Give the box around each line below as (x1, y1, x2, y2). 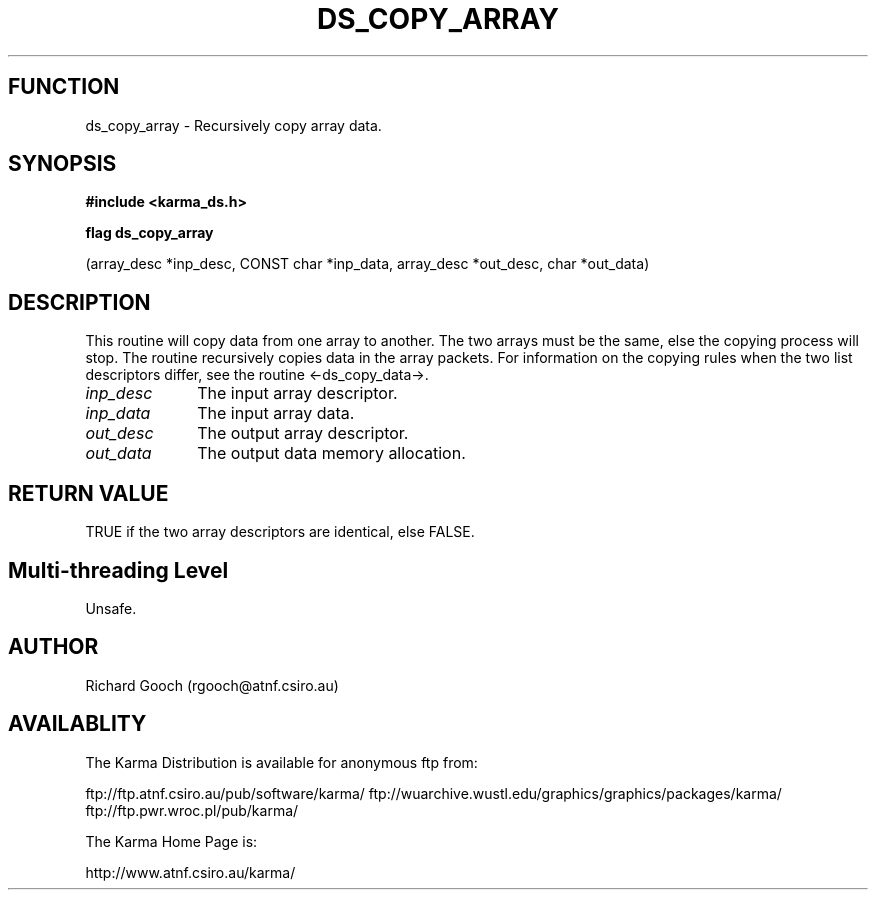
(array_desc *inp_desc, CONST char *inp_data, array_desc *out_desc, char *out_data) (85, 255, 650, 273)
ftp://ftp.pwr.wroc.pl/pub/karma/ (85, 801, 299, 819)
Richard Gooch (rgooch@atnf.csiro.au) (85, 676, 339, 694)
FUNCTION (8, 74, 120, 100)
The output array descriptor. (197, 423, 409, 444)
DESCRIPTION (8, 289, 151, 315)
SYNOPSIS (8, 151, 117, 177)
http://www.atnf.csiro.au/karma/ (85, 863, 296, 881)
